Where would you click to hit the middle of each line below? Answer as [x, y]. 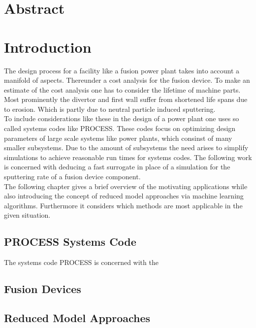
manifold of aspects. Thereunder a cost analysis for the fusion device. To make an [127, 80]
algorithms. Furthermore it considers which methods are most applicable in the [123, 205]
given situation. [27, 215]
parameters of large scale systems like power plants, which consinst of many [118, 138]
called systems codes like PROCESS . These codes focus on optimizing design [120, 128]
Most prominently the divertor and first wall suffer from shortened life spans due [126, 99]
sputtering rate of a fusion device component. [72, 177]
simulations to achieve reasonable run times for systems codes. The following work [128, 157]
